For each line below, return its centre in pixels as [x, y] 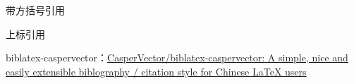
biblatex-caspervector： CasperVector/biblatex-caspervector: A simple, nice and [177, 58]
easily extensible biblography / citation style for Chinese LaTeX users [156, 71]
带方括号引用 [35, 10]
